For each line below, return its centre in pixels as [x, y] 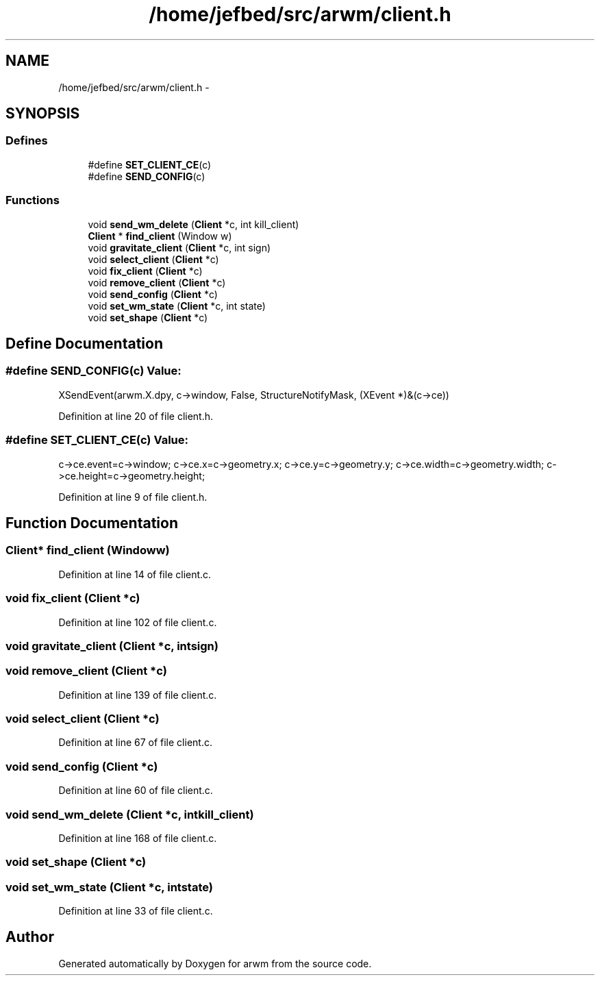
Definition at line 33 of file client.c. [136, 911]
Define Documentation [84, 343]
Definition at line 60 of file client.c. [136, 791]
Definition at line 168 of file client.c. [138, 838]
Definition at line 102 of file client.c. [138, 622]
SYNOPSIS [43, 114]
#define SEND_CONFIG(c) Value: [93, 371]
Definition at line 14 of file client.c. [135, 574]
